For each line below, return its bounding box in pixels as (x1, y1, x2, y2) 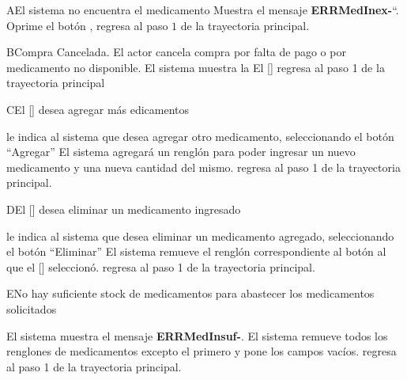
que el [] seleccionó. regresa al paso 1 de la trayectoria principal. (6, 258, 315, 275)
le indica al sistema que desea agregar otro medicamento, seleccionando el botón (6, 127, 394, 144)
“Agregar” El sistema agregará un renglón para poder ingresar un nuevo (6, 143, 356, 160)
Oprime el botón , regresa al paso (6, 17, 168, 33)
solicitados (6, 300, 57, 317)
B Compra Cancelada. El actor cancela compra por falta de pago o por (6, 44, 346, 60)
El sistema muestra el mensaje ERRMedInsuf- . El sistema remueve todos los (6, 327, 388, 344)
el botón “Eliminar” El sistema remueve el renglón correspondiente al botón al (6, 243, 386, 260)
